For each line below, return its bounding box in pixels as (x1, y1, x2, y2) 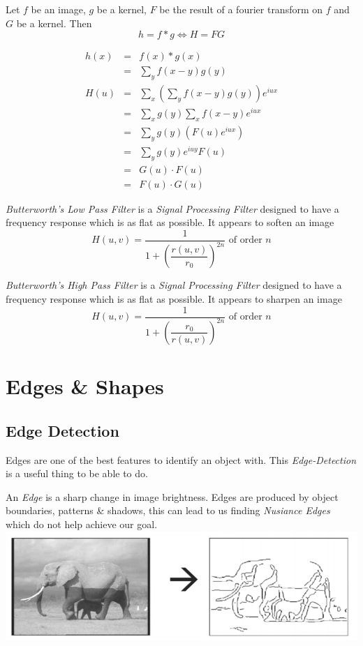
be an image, (31, 2, 86, 16)
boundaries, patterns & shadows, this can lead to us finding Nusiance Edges (6, 503, 330, 518)
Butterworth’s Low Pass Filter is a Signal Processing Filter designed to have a (6, 201, 339, 216)
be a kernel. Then (16, 15, 92, 30)
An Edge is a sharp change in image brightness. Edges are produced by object (6, 489, 339, 504)
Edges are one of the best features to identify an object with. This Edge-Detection (6, 452, 357, 467)
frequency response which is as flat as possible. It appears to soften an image (6, 215, 334, 230)
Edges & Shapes (6, 372, 164, 400)
